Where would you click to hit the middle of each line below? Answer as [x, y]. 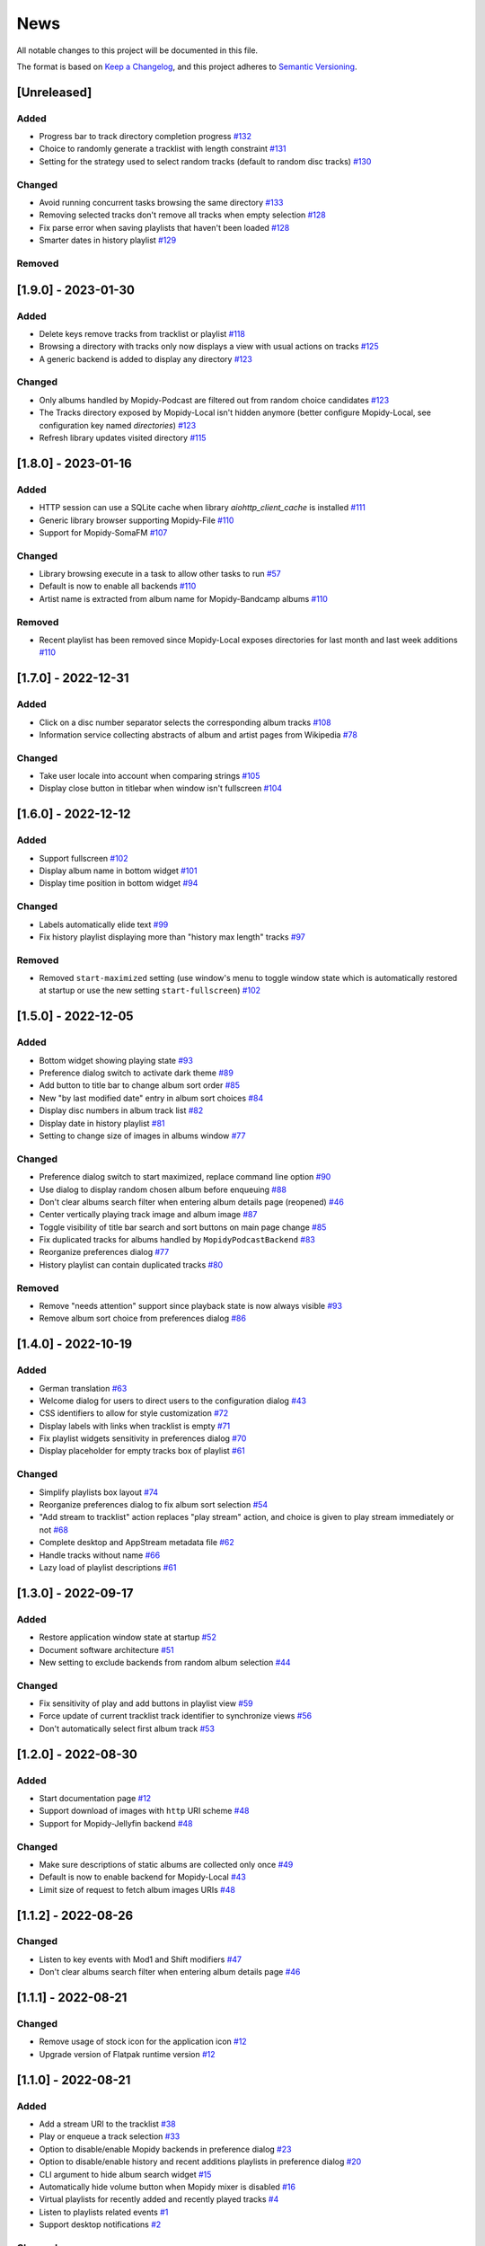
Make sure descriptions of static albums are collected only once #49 [166, 1864]
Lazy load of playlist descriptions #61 [108, 1567]
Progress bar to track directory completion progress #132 [145, 137]
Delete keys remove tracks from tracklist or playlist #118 [142, 333]
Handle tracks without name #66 [100, 1555]
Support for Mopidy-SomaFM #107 [103, 532]
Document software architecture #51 [106, 1649]
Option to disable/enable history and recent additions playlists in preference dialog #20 [200, 2162]
